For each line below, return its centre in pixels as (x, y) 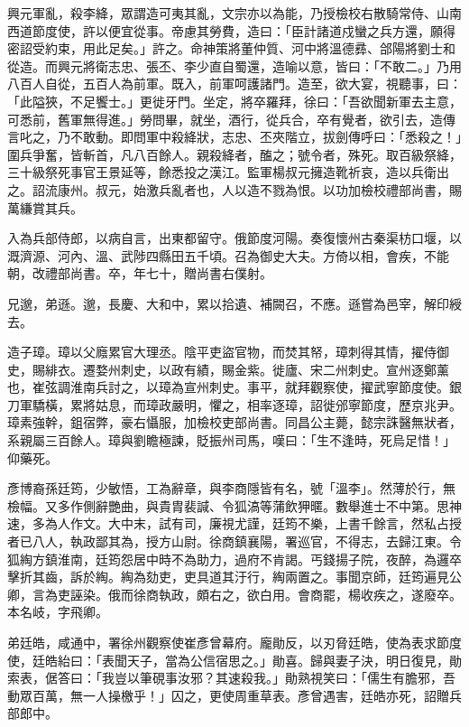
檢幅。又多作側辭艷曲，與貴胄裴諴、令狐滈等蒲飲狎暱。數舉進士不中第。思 (228, 505)
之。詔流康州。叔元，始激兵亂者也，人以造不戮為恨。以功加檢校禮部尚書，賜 (234, 189)
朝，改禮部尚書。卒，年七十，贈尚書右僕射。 (140, 273)
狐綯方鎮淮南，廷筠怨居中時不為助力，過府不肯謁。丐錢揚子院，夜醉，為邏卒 (234, 559)
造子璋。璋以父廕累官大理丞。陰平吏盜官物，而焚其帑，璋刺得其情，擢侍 (222, 352)
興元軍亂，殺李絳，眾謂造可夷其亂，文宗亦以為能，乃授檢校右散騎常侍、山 (228, 13)
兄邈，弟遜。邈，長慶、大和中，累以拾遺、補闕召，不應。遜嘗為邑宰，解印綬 (234, 303)
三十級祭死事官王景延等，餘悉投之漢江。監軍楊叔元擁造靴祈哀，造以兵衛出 (228, 172)
